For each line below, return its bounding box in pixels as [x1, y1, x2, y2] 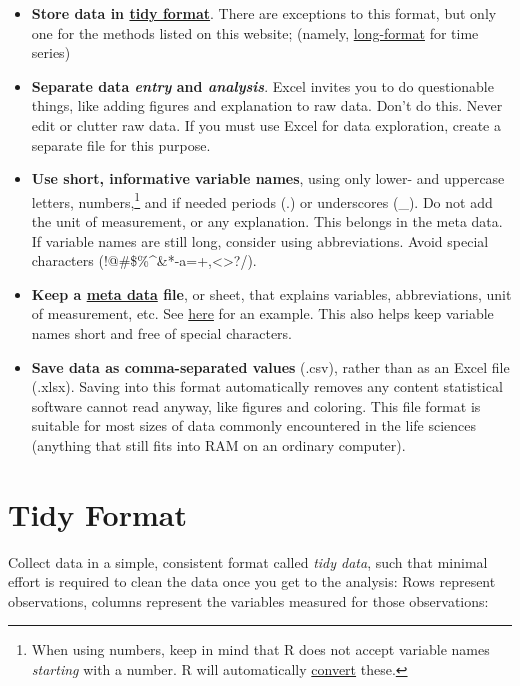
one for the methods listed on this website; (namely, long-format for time [31, 22, 479, 43]
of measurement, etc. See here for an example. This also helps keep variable [31, 303, 494, 324]
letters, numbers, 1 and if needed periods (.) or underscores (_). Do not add [31, 188, 493, 212]
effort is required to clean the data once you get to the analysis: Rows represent [8, 571, 496, 592]
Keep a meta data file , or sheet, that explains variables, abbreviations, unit [31, 283, 512, 304]
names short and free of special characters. [31, 322, 293, 343]
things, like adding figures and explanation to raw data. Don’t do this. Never [31, 95, 503, 116]
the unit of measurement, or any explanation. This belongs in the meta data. [31, 211, 503, 231]
